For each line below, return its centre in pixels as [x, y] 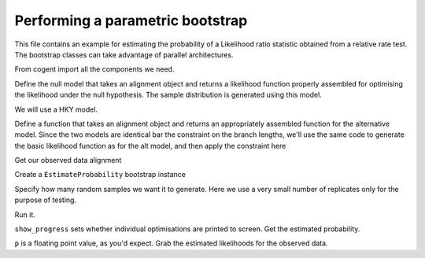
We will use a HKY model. [56, 109]
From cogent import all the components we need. [94, 69]
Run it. [25, 214]
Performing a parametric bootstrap [131, 20]
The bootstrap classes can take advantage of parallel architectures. [124, 54]
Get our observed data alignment [68, 160]
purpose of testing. [46, 200]
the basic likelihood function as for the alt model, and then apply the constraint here [150, 146]
